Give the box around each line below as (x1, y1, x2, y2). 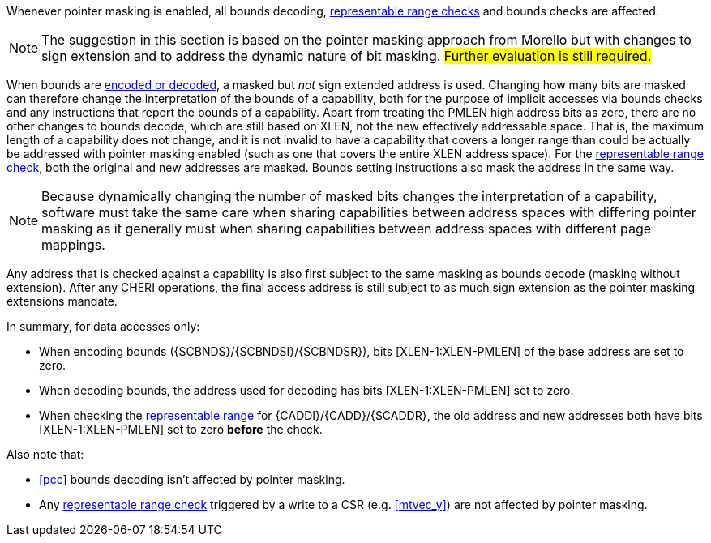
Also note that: (6, 447, 84, 461)
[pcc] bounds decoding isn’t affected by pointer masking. (39, 472, 345, 486)
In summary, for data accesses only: (6, 319, 200, 333)
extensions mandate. (6, 294, 118, 308)
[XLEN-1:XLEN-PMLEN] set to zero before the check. (39, 422, 323, 436)
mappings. (41, 237, 105, 253)
